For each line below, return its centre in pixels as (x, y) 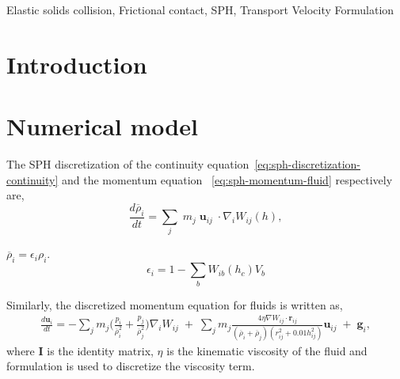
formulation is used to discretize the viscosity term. (131, 366)
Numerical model (102, 126)
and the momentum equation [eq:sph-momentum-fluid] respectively (227, 179)
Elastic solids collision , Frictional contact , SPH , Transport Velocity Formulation (200, 9)
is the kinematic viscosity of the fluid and (267, 350)
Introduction (77, 64)
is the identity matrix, (100, 350)
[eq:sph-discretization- (307, 164)
